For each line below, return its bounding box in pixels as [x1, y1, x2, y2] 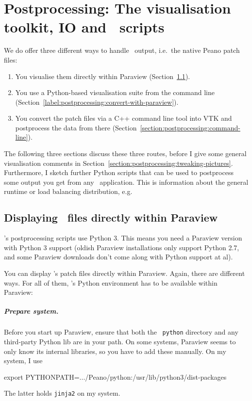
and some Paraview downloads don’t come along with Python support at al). [4, 252, 233, 262]
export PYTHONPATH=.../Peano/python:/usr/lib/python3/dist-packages [4, 371, 227, 382]
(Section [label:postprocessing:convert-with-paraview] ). [15, 96, 179, 107]
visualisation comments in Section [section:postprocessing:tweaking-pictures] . [4, 158, 233, 168]
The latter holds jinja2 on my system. [4, 388, 120, 398]
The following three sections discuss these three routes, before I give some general [4, 148, 247, 159]
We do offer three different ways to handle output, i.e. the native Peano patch [4, 45, 240, 55]
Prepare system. [4, 306, 59, 316]
